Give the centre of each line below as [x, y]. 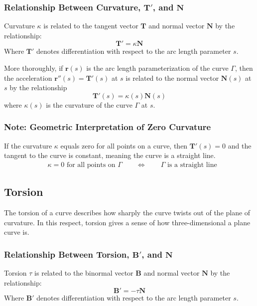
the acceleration [28, 77]
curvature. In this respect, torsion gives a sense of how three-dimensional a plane [127, 222]
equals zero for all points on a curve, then [124, 145]
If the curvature [28, 145]
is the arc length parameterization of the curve [157, 68]
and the [240, 145]
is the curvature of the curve [89, 104]
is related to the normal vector [172, 77]
